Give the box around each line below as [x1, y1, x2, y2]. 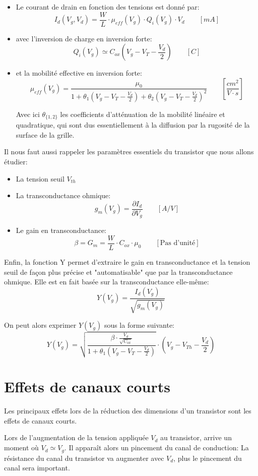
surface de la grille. [16, 129, 75, 140]
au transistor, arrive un [160, 432, 232, 443]
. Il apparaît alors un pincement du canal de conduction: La [64, 442, 249, 453]
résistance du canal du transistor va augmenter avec [4, 452, 164, 463]
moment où [4, 442, 39, 453]
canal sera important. [4, 462, 70, 473]
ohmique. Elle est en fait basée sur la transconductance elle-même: [4, 276, 209, 287]
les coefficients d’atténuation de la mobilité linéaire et [60, 108, 225, 119]
